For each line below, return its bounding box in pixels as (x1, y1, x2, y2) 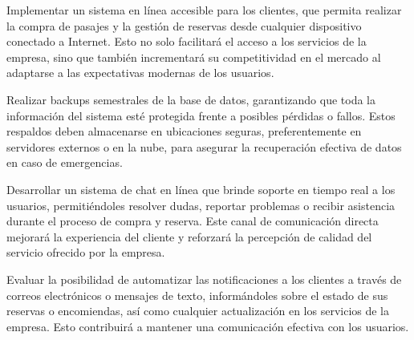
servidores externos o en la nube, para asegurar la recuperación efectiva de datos (6, 138, 402, 155)
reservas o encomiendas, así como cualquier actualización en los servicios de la (6, 302, 390, 319)
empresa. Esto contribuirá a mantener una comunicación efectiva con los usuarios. (6, 318, 409, 334)
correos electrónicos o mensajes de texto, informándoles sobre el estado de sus (6, 286, 388, 303)
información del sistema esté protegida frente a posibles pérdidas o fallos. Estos (6, 107, 396, 123)
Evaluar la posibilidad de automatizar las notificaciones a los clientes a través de (6, 270, 402, 287)
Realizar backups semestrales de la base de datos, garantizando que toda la (6, 91, 376, 107)
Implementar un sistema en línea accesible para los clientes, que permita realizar (6, 2, 402, 18)
